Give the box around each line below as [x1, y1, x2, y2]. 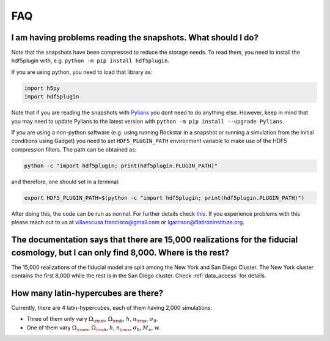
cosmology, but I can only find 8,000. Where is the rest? [11, 248, 229, 258]
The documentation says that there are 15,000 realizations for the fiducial [11, 234, 298, 244]
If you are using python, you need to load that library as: [11, 68, 153, 76]
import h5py [24, 84, 61, 92]
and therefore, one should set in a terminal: [11, 178, 120, 185]
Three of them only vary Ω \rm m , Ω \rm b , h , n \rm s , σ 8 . [26, 315, 158, 324]
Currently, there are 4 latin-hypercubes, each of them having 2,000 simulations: [11, 304, 213, 311]
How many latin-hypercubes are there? [11, 288, 164, 298]
